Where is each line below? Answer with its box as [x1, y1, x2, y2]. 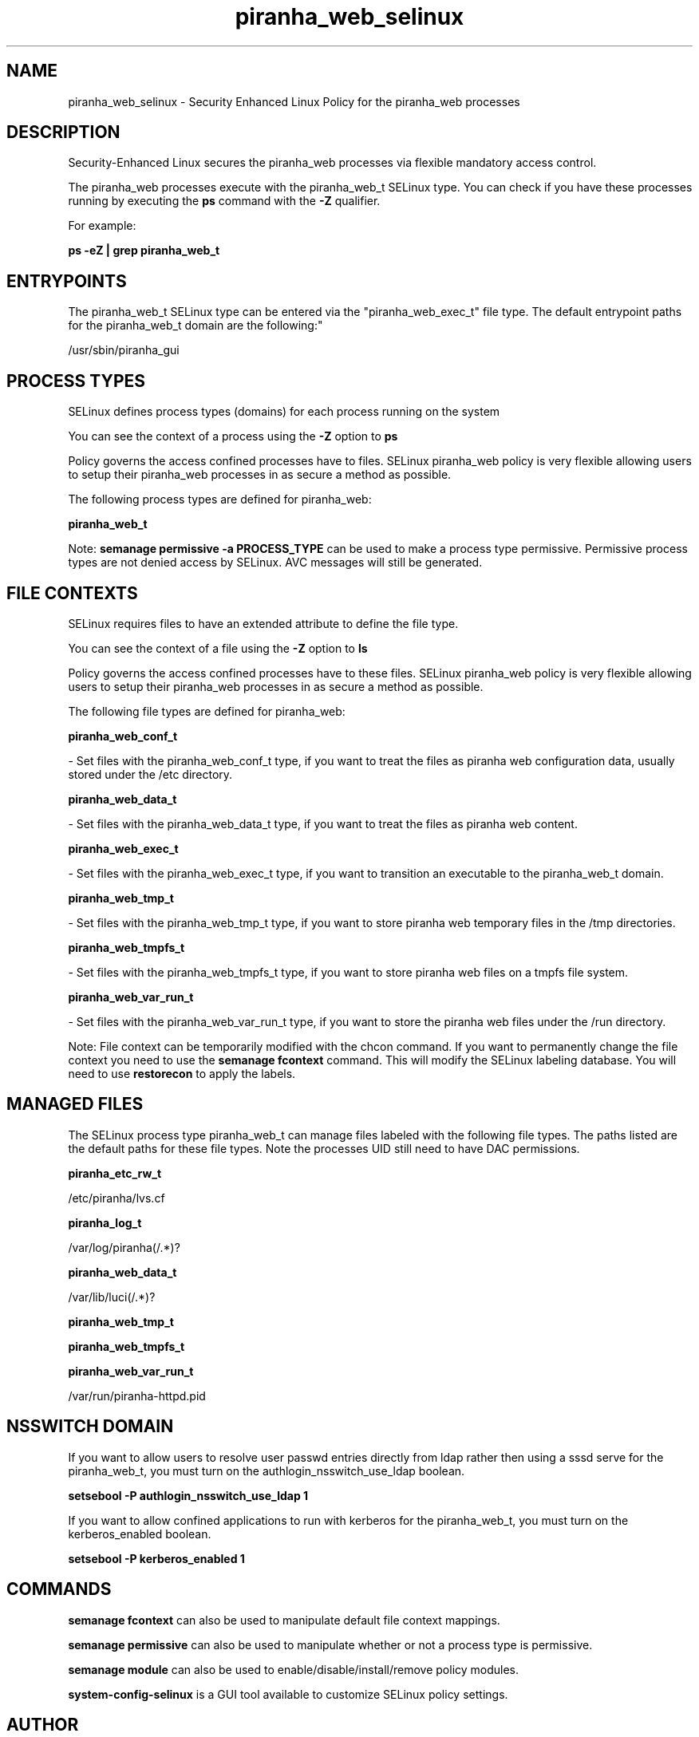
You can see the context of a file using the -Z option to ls [68, 641, 368, 655]
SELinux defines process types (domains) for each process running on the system [68, 405, 500, 419]
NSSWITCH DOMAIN [6, 1416, 174, 1437]
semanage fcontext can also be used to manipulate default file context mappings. [68, 1613, 500, 1627]
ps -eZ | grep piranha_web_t [68, 243, 220, 258]
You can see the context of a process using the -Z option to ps [68, 429, 398, 444]
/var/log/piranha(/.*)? [68, 1240, 180, 1254]
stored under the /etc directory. [68, 767, 233, 781]
